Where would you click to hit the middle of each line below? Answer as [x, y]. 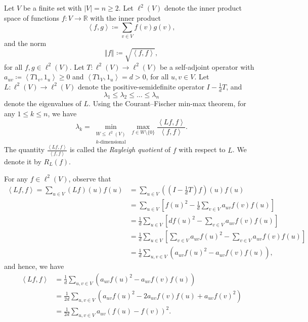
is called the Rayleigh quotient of [120, 149]
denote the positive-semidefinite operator [141, 86]
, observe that [90, 178]
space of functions [32, 17]
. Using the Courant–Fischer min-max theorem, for [167, 103]
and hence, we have [34, 266]
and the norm [25, 43]
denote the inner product [203, 8]
